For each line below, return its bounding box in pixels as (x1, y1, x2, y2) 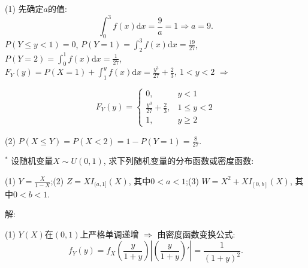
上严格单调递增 (80, 227, 139, 240)
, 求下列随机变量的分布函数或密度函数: (103, 154, 254, 167)
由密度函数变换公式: (157, 227, 235, 240)
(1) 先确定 (5, 2, 44, 14)
